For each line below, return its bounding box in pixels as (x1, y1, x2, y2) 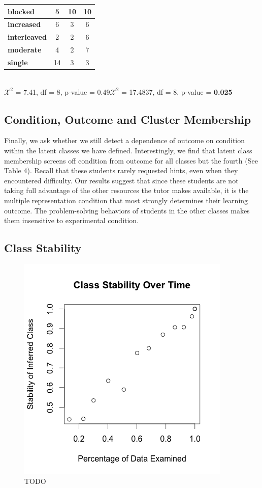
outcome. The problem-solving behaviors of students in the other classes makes (4, 205, 250, 215)
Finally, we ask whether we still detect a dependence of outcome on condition (4, 135, 245, 146)
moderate (8, 44, 42, 55)
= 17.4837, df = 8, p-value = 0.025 (121, 86, 233, 97)
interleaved (8, 32, 47, 42)
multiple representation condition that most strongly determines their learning (4, 195, 248, 205)
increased (8, 19, 41, 30)
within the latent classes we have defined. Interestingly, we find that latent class (4, 145, 252, 155)
